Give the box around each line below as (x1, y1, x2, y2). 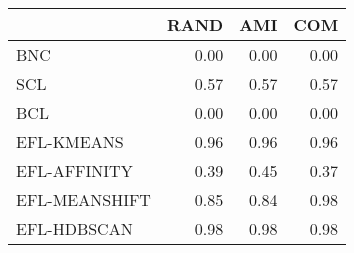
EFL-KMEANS (16, 130, 124, 153)
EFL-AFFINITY (16, 159, 133, 182)
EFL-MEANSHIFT (16, 188, 151, 211)
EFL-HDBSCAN (16, 217, 133, 240)
